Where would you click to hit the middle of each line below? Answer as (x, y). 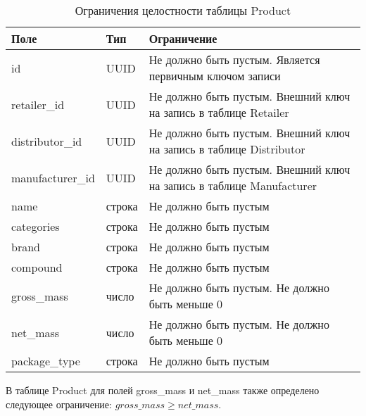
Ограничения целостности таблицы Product (183, 10)
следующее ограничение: (59, 404)
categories (36, 226)
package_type (46, 361)
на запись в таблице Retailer (219, 112)
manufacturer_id (53, 177)
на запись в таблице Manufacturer (233, 185)
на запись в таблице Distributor (227, 149)
